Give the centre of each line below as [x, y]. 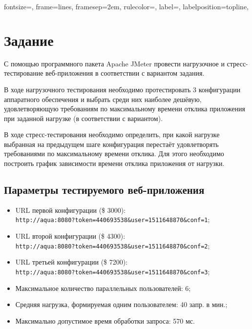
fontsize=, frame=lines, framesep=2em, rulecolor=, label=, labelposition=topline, [126, 6]
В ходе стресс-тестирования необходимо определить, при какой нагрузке [112, 134]
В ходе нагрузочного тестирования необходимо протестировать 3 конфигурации [122, 89]
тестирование [24, 73]
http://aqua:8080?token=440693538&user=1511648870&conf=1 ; [113, 219]
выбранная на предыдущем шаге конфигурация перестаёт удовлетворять [111, 144]
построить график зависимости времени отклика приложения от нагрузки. [114, 163]
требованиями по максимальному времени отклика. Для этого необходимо [114, 154]
